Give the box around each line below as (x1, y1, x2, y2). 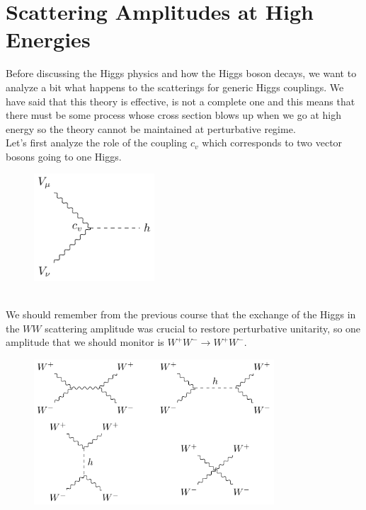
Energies (6, 25, 91, 54)
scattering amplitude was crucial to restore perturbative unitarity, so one (45, 320, 361, 335)
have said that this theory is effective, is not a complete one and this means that (6, 93, 355, 108)
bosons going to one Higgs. (6, 149, 122, 163)
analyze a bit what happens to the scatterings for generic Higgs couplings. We (6, 79, 344, 94)
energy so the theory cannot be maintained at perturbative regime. (6, 121, 296, 136)
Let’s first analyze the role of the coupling (6, 135, 188, 150)
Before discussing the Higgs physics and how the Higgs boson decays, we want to (6, 66, 357, 81)
